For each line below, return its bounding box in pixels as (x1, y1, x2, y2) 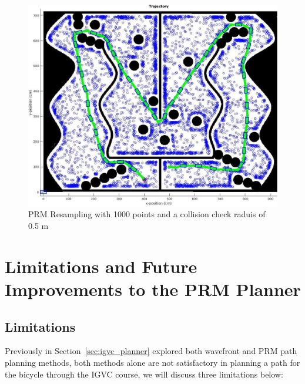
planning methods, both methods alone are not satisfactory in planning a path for (5, 356, 300, 368)
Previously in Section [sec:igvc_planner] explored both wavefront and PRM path (5, 345, 297, 357)
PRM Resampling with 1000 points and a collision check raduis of (28, 208, 266, 220)
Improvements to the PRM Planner (5, 277, 301, 301)
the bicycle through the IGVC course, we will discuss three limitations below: (5, 368, 283, 380)
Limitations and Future (5, 254, 197, 278)
